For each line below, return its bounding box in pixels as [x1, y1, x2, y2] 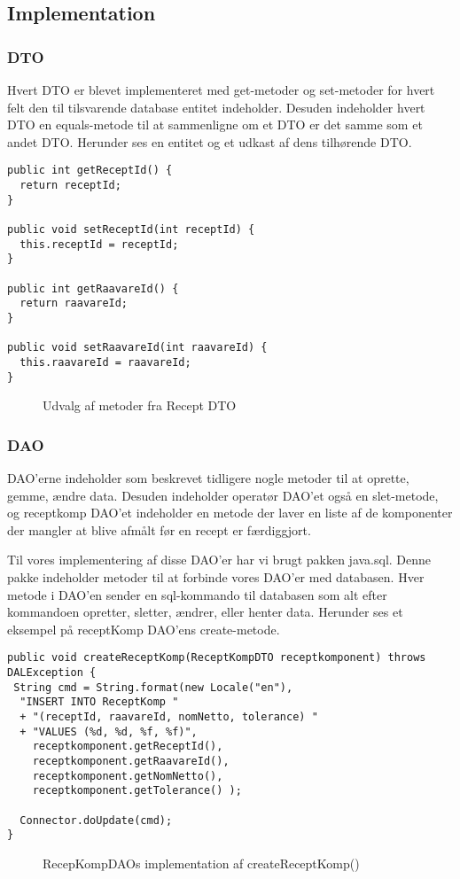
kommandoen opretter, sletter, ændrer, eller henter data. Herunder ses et [7, 603, 403, 621]
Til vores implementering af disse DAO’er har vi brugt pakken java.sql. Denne [7, 550, 432, 569]
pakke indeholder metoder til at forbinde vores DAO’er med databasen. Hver [7, 568, 425, 586]
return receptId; [19, 179, 121, 192]
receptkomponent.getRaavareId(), [32, 754, 230, 767]
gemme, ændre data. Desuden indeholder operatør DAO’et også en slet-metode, [7, 486, 439, 504]
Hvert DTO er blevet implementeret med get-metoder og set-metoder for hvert [7, 81, 435, 98]
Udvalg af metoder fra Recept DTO [43, 396, 237, 415]
